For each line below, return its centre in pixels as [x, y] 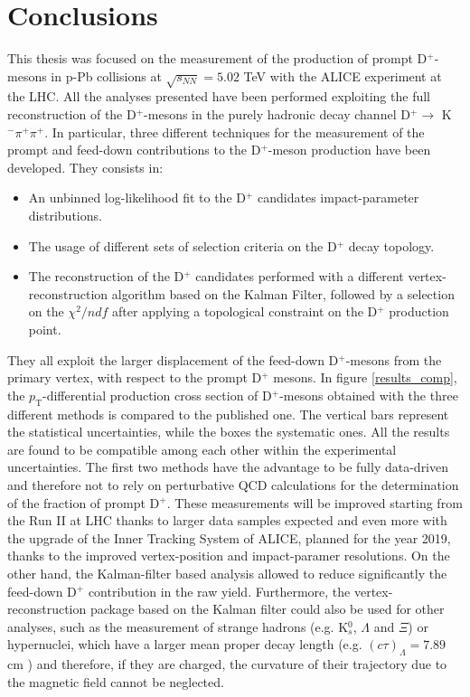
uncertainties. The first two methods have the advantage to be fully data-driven [228, 467]
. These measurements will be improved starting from [315, 502]
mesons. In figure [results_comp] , [365, 377]
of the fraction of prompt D [84, 502]
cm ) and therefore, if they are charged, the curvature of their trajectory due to [227, 664]
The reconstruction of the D [106, 276]
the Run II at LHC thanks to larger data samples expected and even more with [227, 520]
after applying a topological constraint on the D [245, 311]
